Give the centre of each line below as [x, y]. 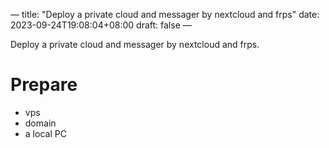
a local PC [45, 133]
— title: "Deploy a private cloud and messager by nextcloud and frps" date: [165, 14]
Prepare [44, 85]
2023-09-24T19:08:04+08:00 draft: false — [101, 25]
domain [40, 123]
